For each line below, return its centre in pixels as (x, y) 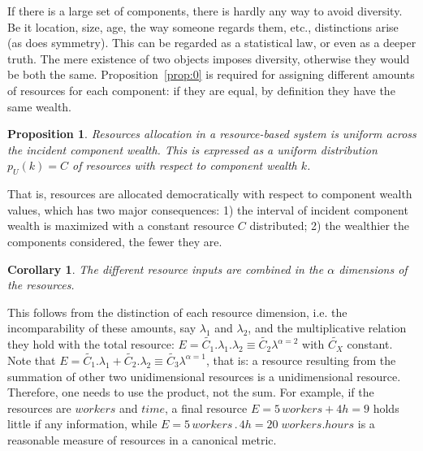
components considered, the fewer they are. (115, 241)
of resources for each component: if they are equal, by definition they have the (201, 90)
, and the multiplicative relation (327, 328)
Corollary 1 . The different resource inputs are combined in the (166, 269)
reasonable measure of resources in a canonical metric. (142, 439)
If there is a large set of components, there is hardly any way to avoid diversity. (205, 11)
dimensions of (373, 269)
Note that (32, 360)
